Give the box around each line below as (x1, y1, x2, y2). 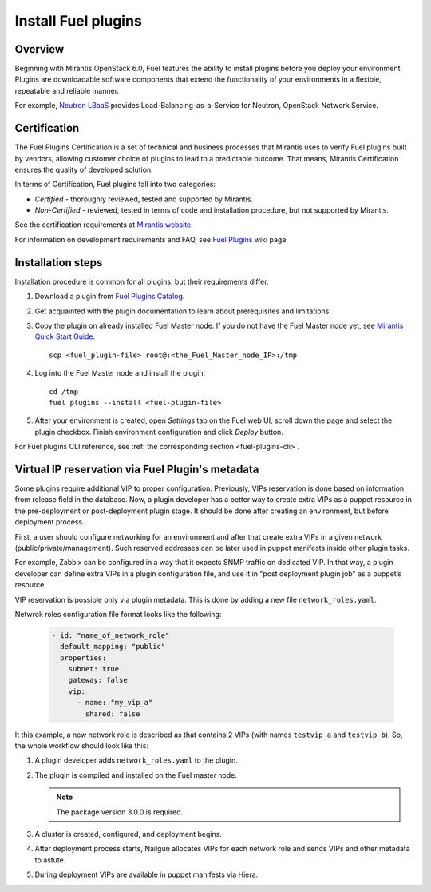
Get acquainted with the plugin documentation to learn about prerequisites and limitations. (34, 306, 331, 316)
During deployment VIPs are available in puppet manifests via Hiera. (34, 870, 259, 879)
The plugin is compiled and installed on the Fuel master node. (34, 770, 237, 779)
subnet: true (68, 664, 120, 674)
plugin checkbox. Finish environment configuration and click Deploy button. (34, 427, 283, 436)
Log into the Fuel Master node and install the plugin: (34, 368, 206, 378)
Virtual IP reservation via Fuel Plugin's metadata (14, 462, 259, 476)
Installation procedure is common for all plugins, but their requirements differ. (14, 277, 269, 286)
